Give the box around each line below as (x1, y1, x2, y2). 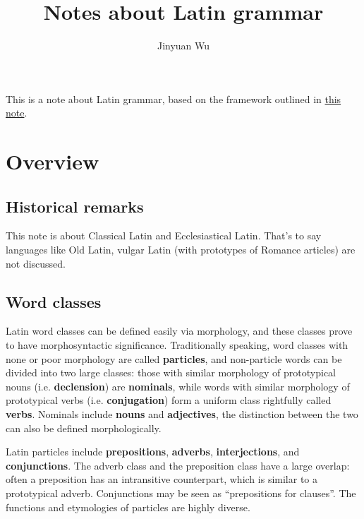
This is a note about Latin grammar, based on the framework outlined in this (6, 91, 341, 106)
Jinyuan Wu (157, 38, 210, 53)
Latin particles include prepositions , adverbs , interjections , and (6, 444, 300, 459)
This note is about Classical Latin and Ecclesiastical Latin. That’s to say (6, 228, 322, 243)
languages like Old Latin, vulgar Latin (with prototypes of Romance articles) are (6, 242, 356, 257)
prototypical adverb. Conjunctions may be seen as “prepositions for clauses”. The (6, 486, 356, 500)
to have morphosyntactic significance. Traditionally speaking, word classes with (6, 338, 348, 352)
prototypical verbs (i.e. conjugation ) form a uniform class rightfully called (6, 393, 332, 407)
